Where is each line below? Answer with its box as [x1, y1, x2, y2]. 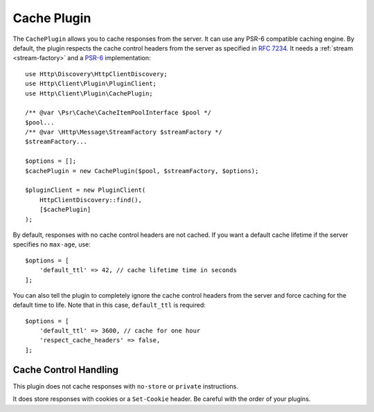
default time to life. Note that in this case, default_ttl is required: [12, 301, 206, 310]
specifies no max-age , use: [12, 240, 91, 249]
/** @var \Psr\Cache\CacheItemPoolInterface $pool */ [25, 109, 211, 117]
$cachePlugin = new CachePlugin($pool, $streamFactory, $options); [25, 167, 259, 174]
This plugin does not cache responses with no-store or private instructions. [12, 382, 239, 391]
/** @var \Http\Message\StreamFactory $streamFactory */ [25, 128, 223, 136]
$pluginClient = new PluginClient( [25, 186, 146, 194]
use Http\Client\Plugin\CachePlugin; [25, 89, 154, 97]
